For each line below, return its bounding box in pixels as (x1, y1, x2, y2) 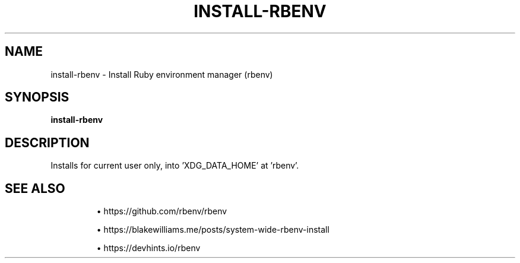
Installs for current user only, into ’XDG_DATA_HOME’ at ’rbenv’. (50, 160, 299, 171)
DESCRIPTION (5, 135, 90, 150)
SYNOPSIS (5, 90, 69, 105)
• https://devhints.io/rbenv (96, 243, 201, 254)
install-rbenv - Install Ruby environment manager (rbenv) (50, 69, 273, 80)
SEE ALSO (5, 180, 65, 196)
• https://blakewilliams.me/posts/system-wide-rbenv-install (96, 224, 329, 235)
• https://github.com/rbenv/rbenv (96, 206, 227, 217)
